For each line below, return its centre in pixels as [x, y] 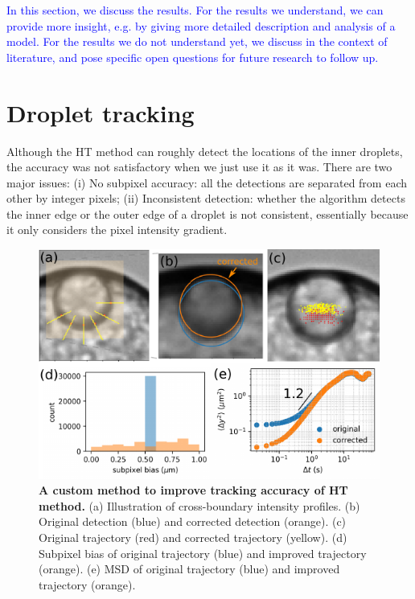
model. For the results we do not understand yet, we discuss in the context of [197, 41]
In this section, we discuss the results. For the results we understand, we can [195, 10]
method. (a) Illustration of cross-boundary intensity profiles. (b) [199, 505]
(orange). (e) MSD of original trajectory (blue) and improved [189, 569]
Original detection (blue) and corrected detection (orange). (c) [193, 521]
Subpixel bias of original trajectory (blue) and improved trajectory [203, 553]
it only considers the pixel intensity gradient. [117, 230]
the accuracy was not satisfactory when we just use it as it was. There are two [199, 167]
